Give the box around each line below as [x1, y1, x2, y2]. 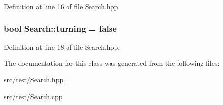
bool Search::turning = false [4, 22, 117, 34]
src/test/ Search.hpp [4, 75, 64, 84]
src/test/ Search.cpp [4, 91, 63, 101]
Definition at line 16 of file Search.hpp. [4, 1, 120, 11]
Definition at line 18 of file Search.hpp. [4, 41, 120, 52]
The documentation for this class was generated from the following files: [4, 58, 220, 68]
